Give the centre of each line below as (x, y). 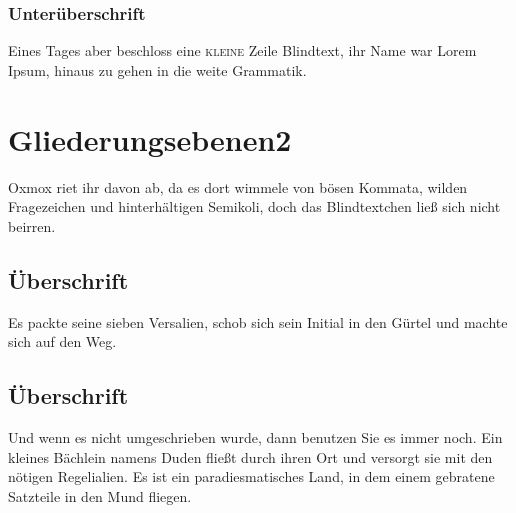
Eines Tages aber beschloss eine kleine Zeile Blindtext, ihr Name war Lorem (242, 50)
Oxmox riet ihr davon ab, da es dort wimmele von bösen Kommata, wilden (238, 186)
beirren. (32, 225)
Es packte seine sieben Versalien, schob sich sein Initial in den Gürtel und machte (258, 321)
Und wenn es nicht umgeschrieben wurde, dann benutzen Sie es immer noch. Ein (255, 436)
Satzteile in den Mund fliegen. (100, 495)
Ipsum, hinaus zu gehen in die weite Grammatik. (157, 69)
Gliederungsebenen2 (150, 138)
